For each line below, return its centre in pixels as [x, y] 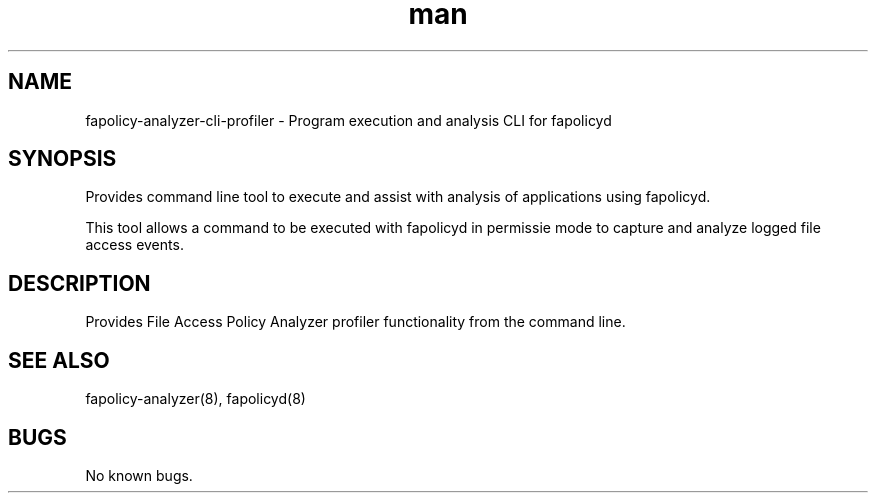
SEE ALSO [59, 360]
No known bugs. [139, 475]
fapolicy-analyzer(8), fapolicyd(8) [195, 399]
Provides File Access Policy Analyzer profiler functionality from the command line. [355, 322]
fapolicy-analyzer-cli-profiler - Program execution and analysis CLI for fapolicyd [348, 120]
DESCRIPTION [79, 283]
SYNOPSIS [62, 159]
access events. [134, 245]
